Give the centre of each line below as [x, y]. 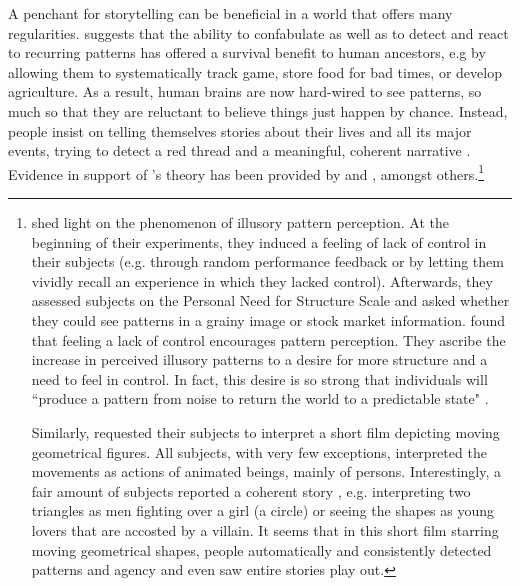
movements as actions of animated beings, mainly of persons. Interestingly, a [266, 471]
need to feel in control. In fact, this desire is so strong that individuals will [259, 378]
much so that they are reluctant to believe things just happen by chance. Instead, [258, 110]
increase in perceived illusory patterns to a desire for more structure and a [259, 359]
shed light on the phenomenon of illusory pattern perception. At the [240, 222]
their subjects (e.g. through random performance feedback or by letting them [267, 261]
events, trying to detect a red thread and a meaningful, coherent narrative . [239, 150]
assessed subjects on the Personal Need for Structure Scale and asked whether [270, 300]
